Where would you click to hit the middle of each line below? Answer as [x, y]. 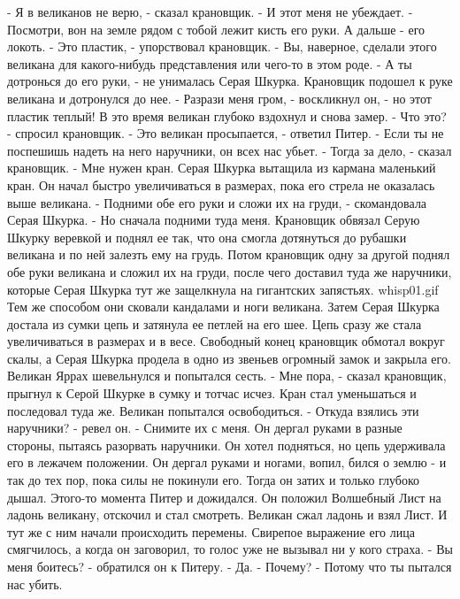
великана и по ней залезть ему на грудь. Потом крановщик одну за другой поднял [229, 254]
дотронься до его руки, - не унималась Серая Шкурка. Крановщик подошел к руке [230, 81]
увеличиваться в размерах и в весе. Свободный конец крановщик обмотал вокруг [226, 341]
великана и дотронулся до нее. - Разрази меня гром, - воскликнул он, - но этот [219, 98]
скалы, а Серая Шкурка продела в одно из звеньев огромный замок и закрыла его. [229, 358]
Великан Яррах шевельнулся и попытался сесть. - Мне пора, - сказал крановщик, [227, 376]
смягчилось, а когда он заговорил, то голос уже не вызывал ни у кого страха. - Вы [230, 549]
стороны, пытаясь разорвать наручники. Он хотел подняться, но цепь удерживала [226, 445]
